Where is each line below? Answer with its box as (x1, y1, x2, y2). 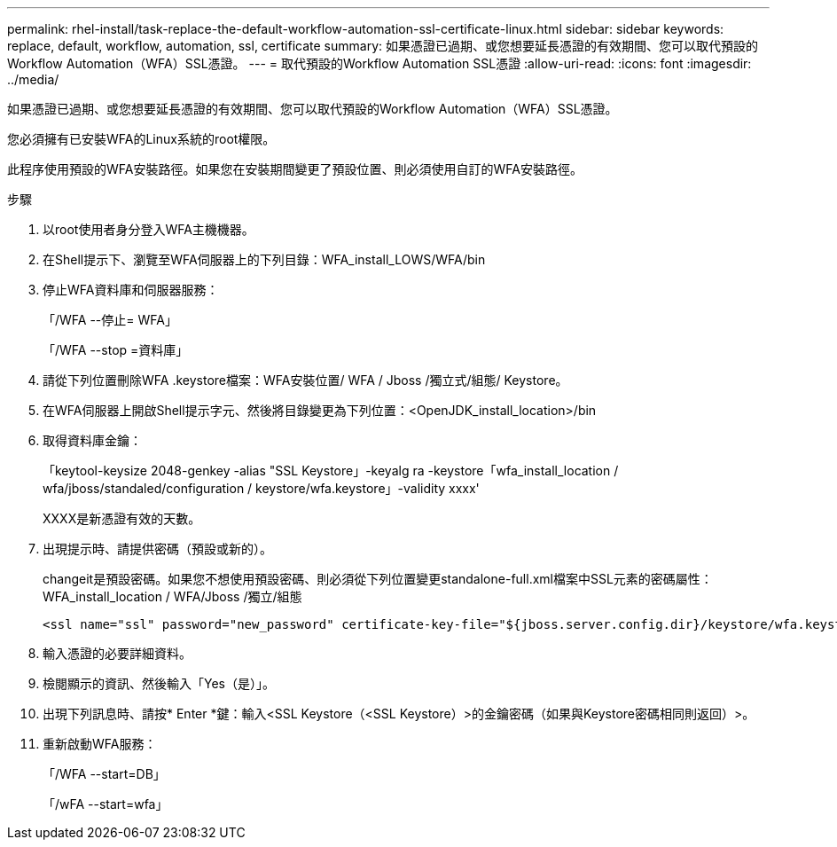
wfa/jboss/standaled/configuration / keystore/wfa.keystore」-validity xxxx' (43, 481, 480, 496)
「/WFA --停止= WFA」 (43, 312, 177, 327)
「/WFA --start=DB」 (43, 766, 166, 781)
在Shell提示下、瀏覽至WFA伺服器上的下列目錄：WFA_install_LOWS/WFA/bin (43, 252, 486, 267)
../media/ (7, 72, 59, 87)
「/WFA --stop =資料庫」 (43, 342, 189, 357)
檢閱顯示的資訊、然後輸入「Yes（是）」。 (43, 676, 275, 691)
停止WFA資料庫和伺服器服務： (43, 282, 219, 297)
